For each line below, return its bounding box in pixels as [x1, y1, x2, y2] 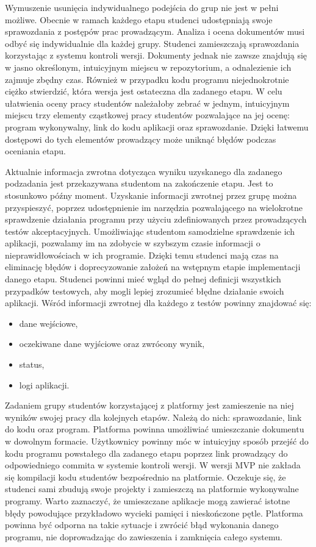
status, [19, 358, 45, 371]
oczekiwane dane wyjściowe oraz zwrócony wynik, [19, 337, 205, 350]
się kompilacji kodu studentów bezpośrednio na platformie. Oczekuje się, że [5, 470, 286, 483]
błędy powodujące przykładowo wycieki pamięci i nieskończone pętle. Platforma [5, 506, 303, 519]
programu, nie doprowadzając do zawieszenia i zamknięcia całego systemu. [5, 530, 282, 543]
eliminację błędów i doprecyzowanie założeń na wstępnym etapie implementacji [5, 260, 301, 273]
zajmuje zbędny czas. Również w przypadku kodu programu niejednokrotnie [5, 73, 289, 85]
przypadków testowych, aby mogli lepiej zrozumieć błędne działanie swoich [5, 284, 284, 297]
